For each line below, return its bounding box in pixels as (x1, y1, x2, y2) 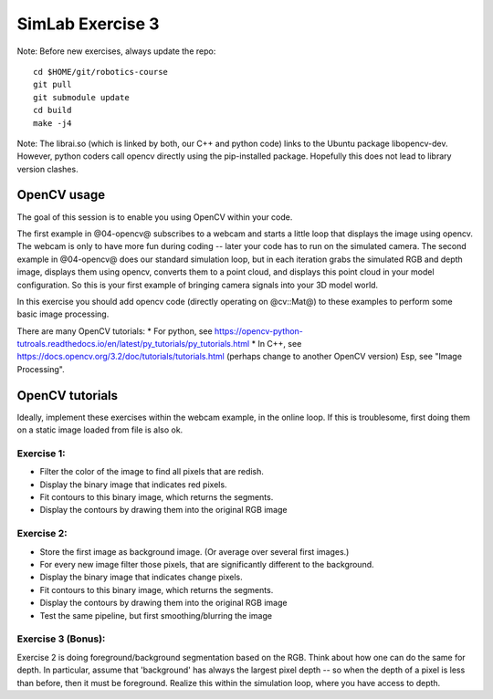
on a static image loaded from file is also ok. (16, 424, 184, 435)
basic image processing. (16, 308, 110, 319)
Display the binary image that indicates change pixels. (39, 571, 244, 583)
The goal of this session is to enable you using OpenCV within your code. (16, 211, 293, 223)
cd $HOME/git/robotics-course (33, 67, 169, 77)
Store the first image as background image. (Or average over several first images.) (39, 546, 350, 557)
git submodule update (33, 92, 130, 102)
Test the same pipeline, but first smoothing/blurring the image (39, 610, 273, 621)
